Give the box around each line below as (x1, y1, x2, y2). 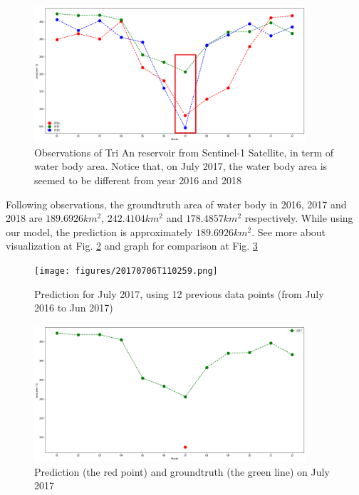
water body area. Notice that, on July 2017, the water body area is (34, 159, 328, 174)
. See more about (251, 224, 326, 239)
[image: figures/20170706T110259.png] (34, 266, 218, 277)
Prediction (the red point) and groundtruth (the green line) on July (34, 464, 330, 479)
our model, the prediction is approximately (6, 224, 193, 239)
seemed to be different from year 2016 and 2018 (34, 173, 242, 188)
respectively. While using (244, 211, 353, 225)
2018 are (6, 211, 43, 225)
